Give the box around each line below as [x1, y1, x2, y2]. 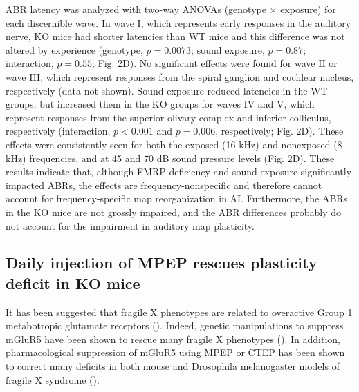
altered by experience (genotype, [6, 42, 143, 57]
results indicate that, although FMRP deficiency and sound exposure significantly [6, 164, 352, 179]
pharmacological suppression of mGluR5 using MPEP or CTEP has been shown [6, 345, 345, 360]
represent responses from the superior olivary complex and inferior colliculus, [6, 110, 331, 124]
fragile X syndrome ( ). [6, 372, 100, 386]
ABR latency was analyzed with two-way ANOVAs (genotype [6, 2, 266, 16]
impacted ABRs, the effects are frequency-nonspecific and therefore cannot [6, 177, 322, 192]
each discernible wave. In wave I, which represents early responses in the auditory [6, 15, 351, 30]
